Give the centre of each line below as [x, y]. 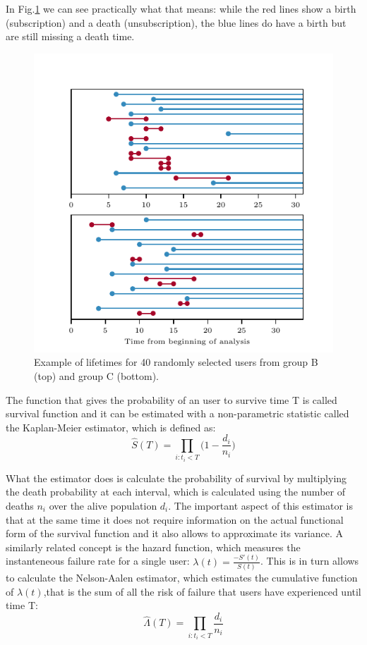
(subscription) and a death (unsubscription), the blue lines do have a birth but [176, 22]
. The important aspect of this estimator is [260, 505]
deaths [20, 505]
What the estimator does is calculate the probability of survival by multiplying [176, 478]
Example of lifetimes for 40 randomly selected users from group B [176, 362]
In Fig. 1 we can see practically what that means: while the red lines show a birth [181, 8]
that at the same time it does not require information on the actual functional [175, 519]
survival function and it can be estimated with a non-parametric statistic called [178, 413]
